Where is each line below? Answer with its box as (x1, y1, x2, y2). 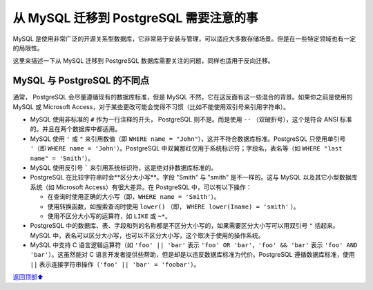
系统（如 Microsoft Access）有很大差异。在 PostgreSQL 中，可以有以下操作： (30, 183, 252, 191)
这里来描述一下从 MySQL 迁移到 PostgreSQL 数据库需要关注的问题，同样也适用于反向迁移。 (12, 57, 274, 65)
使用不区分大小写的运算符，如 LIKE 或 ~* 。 (47, 211, 172, 220)
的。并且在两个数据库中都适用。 (30, 125, 121, 133)
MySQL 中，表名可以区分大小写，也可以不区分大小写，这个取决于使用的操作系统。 (30, 231, 265, 240)
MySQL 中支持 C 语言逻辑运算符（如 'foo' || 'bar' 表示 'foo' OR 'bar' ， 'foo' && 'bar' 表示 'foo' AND (30, 241, 358, 249)
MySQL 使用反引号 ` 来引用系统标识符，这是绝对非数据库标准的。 (30, 163, 218, 172)
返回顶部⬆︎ (12, 273, 44, 281)
